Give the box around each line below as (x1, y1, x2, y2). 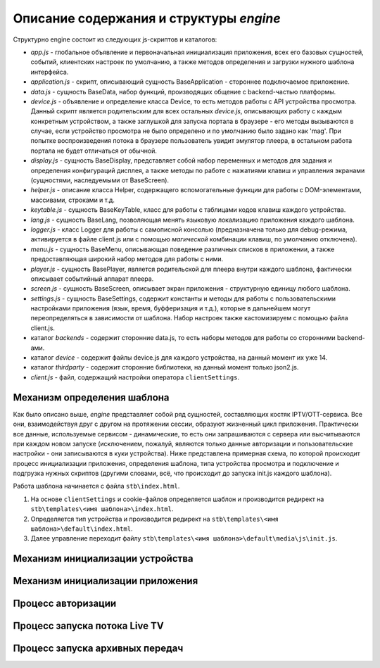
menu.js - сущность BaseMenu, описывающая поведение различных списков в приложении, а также (30, 245, 335, 253)
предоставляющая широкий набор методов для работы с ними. (30, 255, 224, 263)
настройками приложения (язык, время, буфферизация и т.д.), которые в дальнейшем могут (30, 304, 311, 313)
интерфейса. (30, 68, 69, 76)
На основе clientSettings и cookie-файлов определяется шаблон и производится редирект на (30, 495, 324, 503)
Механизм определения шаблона (13, 391, 170, 403)
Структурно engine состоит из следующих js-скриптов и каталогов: (13, 35, 217, 44)
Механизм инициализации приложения (13, 575, 198, 587)
